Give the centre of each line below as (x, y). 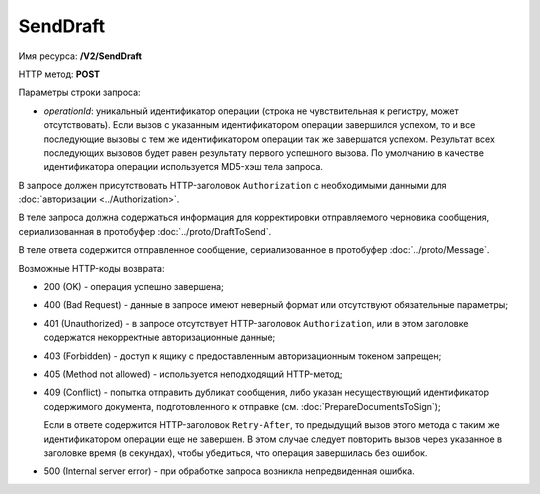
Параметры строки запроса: (79, 92)
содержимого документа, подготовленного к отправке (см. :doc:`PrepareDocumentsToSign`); (242, 406)
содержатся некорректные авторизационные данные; (159, 337)
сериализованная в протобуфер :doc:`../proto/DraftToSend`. (145, 231)
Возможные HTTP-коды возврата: (91, 268)
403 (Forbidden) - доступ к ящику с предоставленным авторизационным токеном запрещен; (242, 356)
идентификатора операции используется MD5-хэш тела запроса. (183, 167)
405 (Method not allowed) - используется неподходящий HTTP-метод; (193, 374)
